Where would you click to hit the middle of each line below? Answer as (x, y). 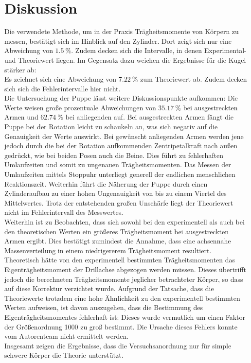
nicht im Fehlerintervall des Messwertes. (64, 212)
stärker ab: (20, 69)
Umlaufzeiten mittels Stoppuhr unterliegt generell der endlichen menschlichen (120, 174)
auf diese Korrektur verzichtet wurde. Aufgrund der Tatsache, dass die (109, 288)
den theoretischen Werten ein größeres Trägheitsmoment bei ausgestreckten (117, 231)
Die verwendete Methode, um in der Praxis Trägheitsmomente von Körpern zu (122, 31)
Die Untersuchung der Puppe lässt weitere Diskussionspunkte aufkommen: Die (121, 98)
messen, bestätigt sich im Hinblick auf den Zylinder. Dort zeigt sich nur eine (118, 41)
